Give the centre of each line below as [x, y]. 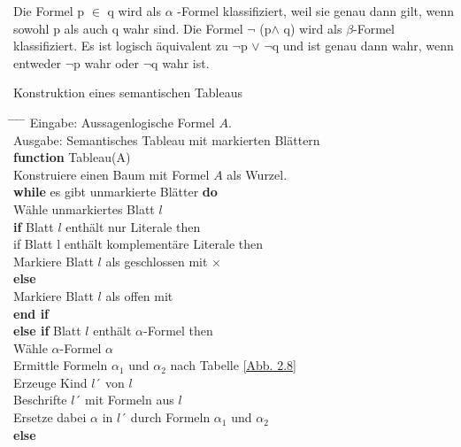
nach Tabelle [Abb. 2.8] [233, 365]
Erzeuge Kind [50, 382]
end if [31, 313]
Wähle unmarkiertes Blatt [84, 208]
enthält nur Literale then [133, 226]
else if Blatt [47, 331]
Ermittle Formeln [61, 365]
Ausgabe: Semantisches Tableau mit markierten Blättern [167, 139]
